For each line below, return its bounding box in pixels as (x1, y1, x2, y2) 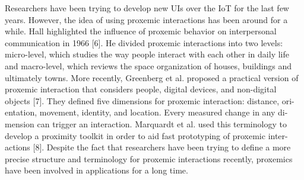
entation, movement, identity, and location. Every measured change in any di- (5, 106, 288, 118)
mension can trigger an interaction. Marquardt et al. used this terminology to (5, 117, 287, 130)
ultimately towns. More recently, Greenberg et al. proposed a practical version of (5, 71, 299, 83)
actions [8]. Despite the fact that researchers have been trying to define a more (5, 141, 291, 153)
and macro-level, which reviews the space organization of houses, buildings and (5, 59, 292, 72)
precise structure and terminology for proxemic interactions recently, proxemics (5, 152, 293, 165)
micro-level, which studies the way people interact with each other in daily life (5, 48, 289, 60)
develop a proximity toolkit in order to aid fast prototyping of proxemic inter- (5, 129, 288, 142)
